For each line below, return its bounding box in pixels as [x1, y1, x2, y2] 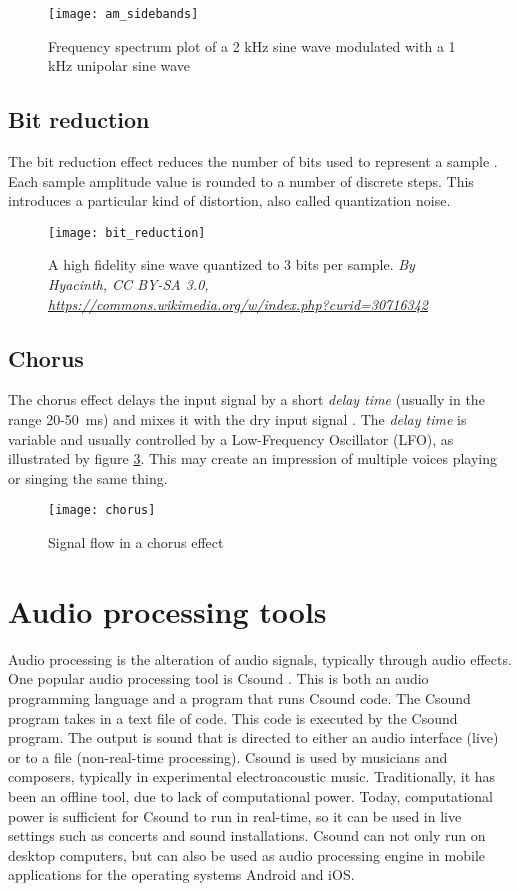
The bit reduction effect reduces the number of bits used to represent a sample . [8, 151, 498, 172]
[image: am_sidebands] [48, 7, 199, 21]
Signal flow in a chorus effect [48, 532, 224, 553]
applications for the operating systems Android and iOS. [8, 864, 355, 885]
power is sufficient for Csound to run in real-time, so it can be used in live [8, 805, 462, 826]
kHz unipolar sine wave [48, 55, 191, 76]
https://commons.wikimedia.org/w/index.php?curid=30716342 [48, 293, 429, 314]
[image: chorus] [48, 503, 156, 518]
